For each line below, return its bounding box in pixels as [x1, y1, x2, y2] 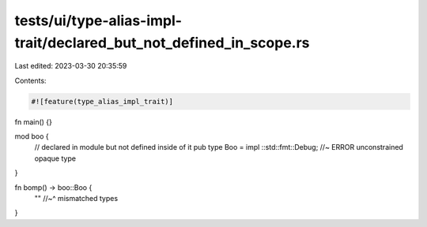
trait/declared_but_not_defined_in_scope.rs [14, 34, 310, 51]
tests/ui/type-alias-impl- [14, 12, 182, 29]
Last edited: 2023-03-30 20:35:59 [14, 61, 127, 71]
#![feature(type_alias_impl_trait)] [31, 97, 174, 106]
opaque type [34, 154, 77, 163]
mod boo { [14, 132, 49, 141]
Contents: [14, 76, 47, 85]
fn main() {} [14, 117, 53, 126]
